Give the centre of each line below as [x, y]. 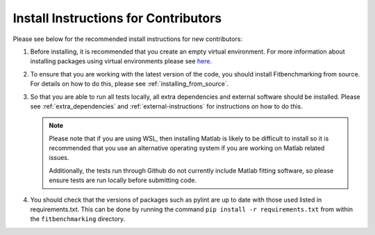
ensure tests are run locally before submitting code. [123, 180]
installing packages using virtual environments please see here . [121, 61]
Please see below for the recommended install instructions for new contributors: [128, 39]
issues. [59, 158]
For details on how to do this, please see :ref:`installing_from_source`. [130, 84]
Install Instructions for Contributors [117, 18]
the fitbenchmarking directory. [78, 219]
